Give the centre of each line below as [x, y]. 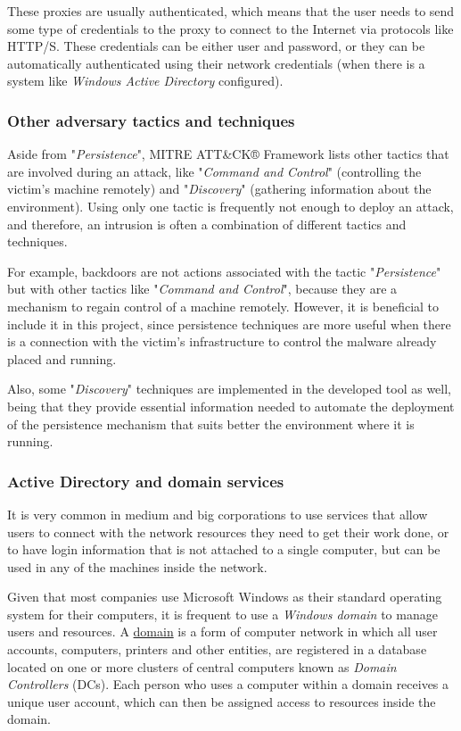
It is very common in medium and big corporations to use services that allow [218, 514]
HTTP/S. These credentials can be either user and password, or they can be [216, 46]
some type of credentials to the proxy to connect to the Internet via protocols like [230, 28]
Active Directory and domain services [146, 481]
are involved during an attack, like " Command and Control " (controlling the [214, 171]
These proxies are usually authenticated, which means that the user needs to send [231, 11]
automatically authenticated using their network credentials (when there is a [216, 63]
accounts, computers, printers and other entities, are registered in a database [217, 649]
